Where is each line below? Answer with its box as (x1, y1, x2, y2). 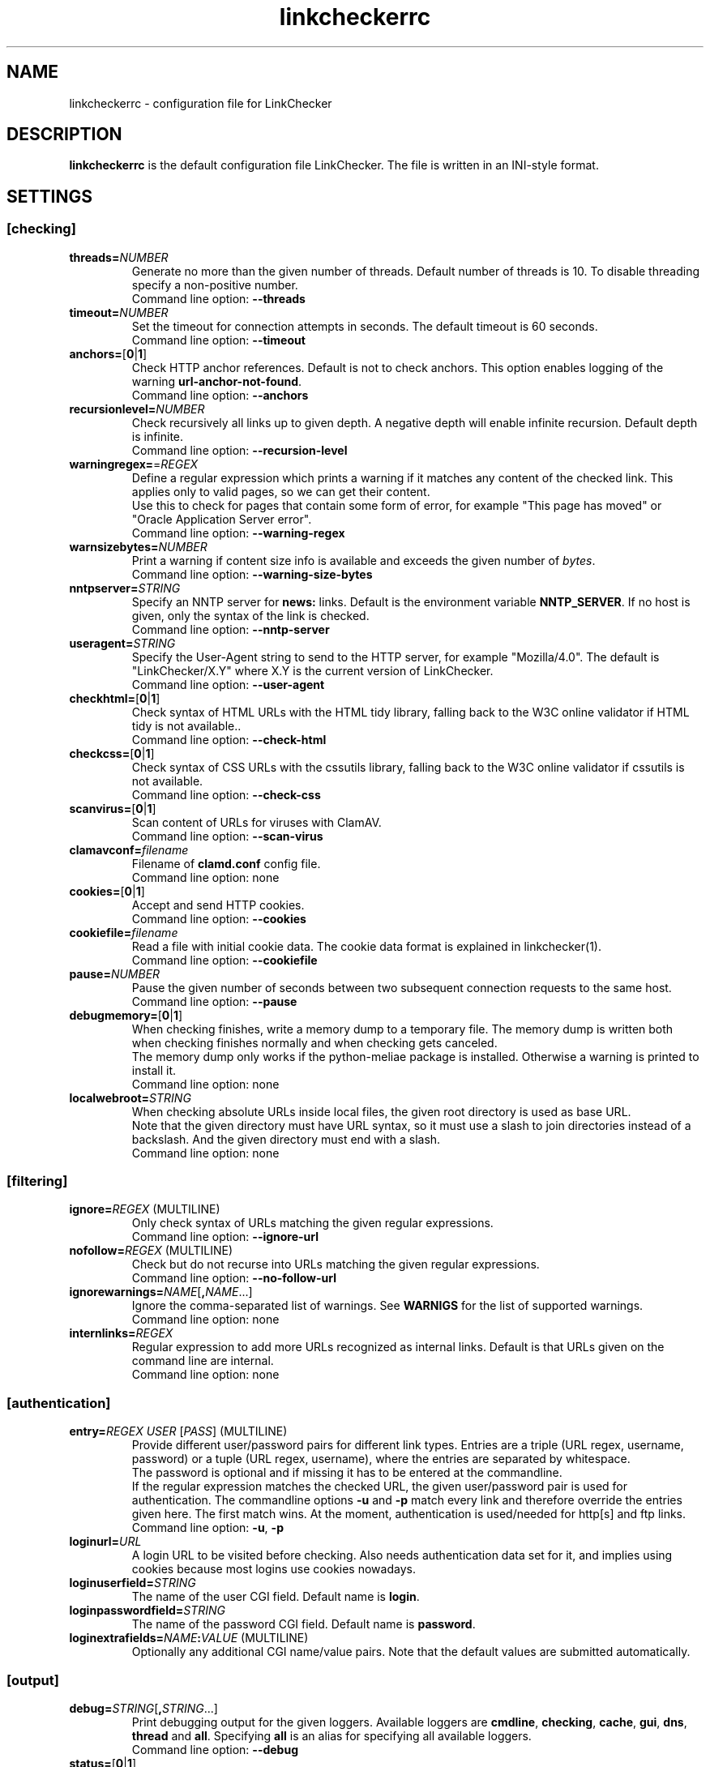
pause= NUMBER (69, 966, 160, 981)
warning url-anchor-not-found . (131, 374, 302, 388)
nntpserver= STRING (69, 580, 181, 595)
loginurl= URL (69, 1534, 142, 1549)
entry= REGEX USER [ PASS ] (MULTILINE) (69, 1424, 288, 1439)
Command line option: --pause (131, 994, 297, 1008)
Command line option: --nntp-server (131, 622, 330, 636)
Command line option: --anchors (131, 387, 309, 402)
